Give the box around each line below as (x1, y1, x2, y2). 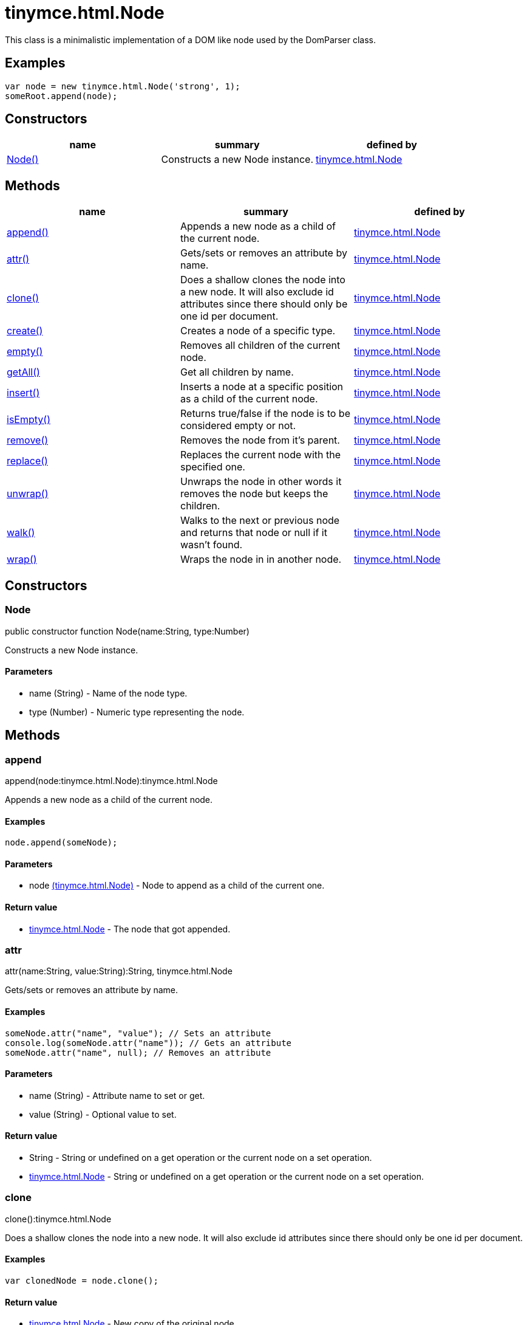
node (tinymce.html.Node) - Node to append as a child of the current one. (29, 880, 325, 891)
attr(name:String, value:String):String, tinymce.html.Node (5, 966, 233, 977)
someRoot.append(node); (5, 91, 118, 101)
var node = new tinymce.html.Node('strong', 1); (5, 81, 240, 91)
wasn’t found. (180, 539, 243, 551)
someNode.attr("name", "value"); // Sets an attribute (5, 1028, 271, 1038)
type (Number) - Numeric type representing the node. (29, 706, 245, 717)
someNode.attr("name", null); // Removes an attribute (5, 1047, 271, 1058)
